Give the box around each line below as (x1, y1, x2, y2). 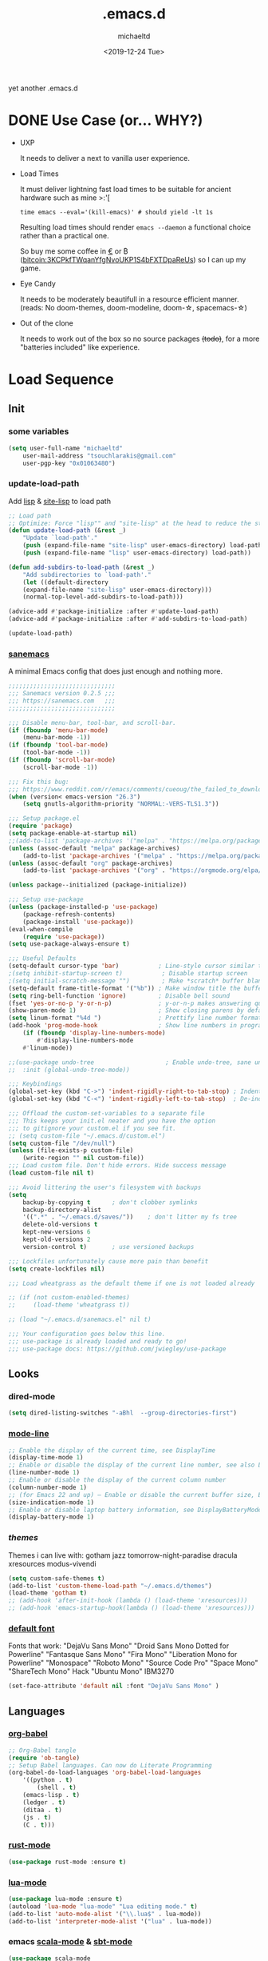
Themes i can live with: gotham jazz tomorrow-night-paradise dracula (8, 1550, 238, 1560)
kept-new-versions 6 (22, 1228, 91, 1236)
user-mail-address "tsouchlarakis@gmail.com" (22, 451, 177, 460)
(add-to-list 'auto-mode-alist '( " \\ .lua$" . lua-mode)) (8, 1910, 202, 1918)
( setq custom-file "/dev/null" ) (8, 1139, 116, 1147)
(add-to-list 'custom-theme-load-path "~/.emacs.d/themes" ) (8, 1582, 213, 1590)
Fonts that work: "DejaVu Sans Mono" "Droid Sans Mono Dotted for (8, 1641, 230, 1651)
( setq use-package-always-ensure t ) (8, 940, 130, 948)
